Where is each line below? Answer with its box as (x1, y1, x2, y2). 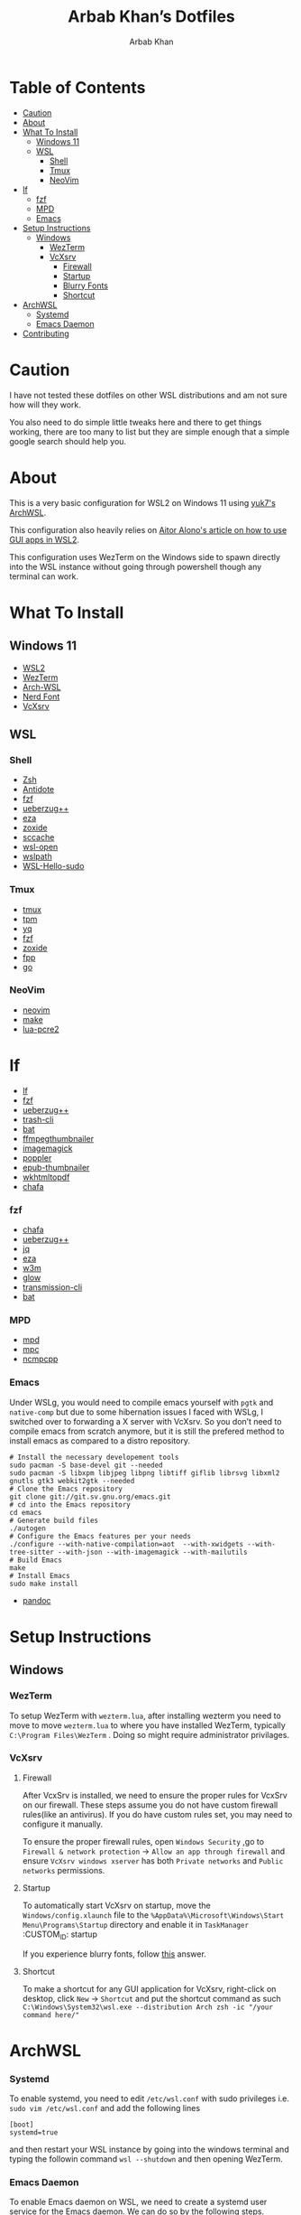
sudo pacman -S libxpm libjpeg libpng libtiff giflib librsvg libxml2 (9, 1468, 280, 1478)
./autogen (9, 1524, 47, 1533)
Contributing (22, 328, 69, 339)
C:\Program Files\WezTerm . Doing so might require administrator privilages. (9, 1729, 290, 1740)
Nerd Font (22, 691, 60, 702)
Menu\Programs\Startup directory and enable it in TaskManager (22, 1919, 250, 1930)
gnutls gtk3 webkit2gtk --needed (9, 1476, 135, 1485)
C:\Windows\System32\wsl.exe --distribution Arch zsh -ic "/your (22, 2003, 273, 2012)
